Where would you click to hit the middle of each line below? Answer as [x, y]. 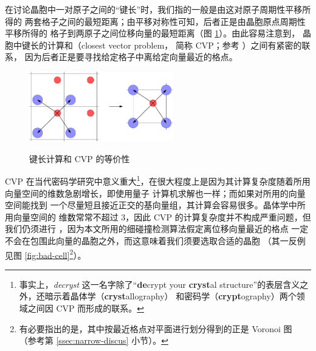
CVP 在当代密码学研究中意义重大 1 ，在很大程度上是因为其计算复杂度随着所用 [158, 180]
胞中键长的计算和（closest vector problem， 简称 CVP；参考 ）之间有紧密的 [153, 45]
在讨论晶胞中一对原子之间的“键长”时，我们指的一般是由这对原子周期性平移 [154, 9]
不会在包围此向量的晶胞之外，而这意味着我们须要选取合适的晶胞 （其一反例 [155, 241]
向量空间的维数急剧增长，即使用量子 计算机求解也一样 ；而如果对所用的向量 [155, 193]
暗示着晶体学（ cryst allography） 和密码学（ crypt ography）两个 [170, 296]
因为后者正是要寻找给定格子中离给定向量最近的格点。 [131, 57]
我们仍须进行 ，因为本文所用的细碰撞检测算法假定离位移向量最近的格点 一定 [157, 229]
